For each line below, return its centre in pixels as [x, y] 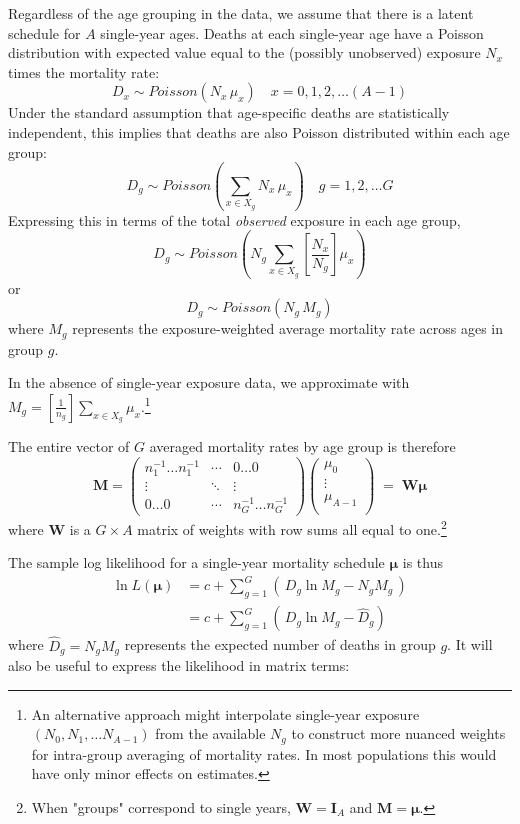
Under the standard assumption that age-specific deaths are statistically [229, 112]
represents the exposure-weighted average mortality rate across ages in [287, 328]
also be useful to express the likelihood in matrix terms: [179, 665]
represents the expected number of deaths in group [280, 644]
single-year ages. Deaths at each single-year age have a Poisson [292, 32]
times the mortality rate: [84, 71]
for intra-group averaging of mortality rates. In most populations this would [264, 753]
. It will [470, 644]
